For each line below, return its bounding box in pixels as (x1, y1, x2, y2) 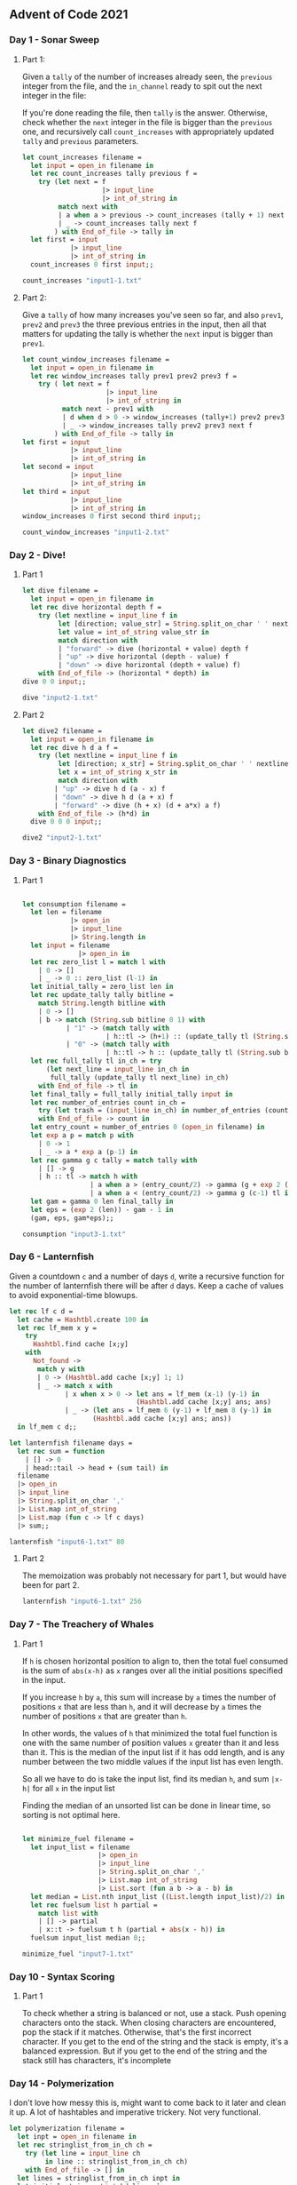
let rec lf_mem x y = (17, 1323, 98, 1332)
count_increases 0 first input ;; (30, 260, 154, 269)
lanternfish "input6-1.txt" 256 (21, 1597, 142, 1607)
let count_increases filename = (21, 153, 142, 162)
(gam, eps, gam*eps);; (30, 1213, 114, 1223)
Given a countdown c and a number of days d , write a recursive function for (9, 1271, 285, 1281)
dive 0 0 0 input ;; (30, 817, 103, 826)
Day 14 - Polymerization (9, 2077, 114, 2090)
